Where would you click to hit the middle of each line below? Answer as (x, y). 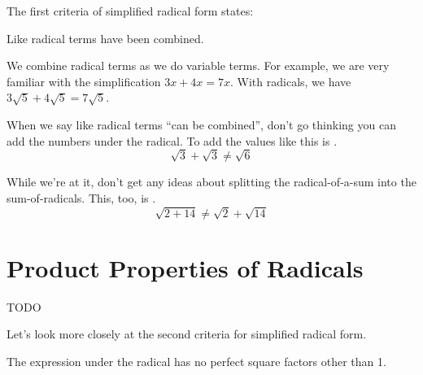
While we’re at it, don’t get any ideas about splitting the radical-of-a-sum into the (211, 182)
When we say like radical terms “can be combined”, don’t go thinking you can (201, 124)
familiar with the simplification (84, 81)
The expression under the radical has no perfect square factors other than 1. (196, 361)
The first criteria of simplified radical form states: (130, 11)
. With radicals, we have (291, 81)
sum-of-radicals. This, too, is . (81, 197)
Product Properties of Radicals (185, 267)
